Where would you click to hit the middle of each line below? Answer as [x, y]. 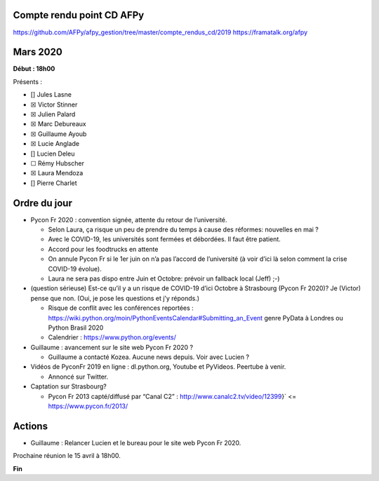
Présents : [27, 81]
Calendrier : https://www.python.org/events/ [112, 337]
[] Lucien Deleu [53, 154]
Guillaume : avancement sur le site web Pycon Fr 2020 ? [112, 347]
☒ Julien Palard [53, 114]
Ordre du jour [43, 203]
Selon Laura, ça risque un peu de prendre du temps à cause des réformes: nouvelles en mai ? [184, 230]
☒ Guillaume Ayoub [59, 134]
